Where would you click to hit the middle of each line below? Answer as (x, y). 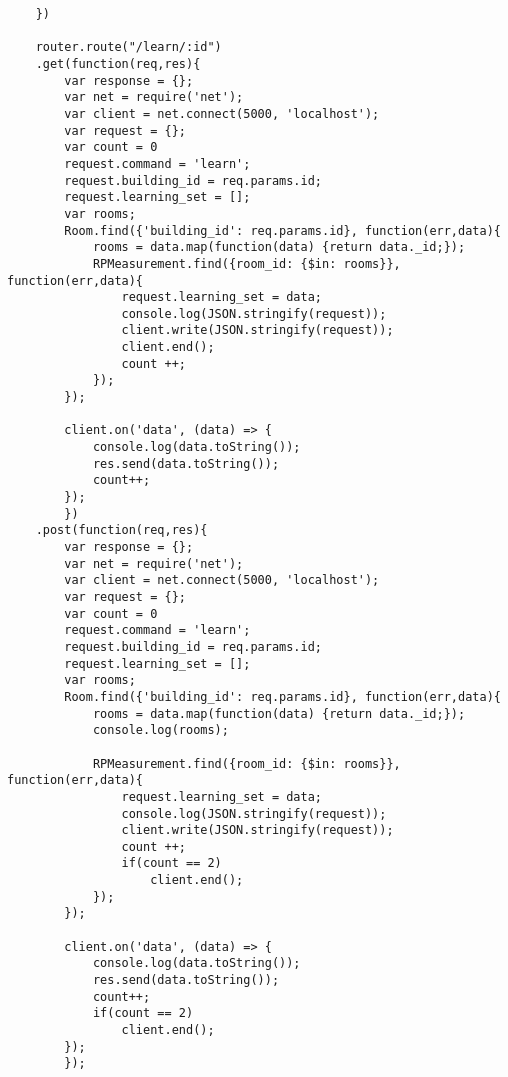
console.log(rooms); (160, 730)
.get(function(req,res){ (118, 63)
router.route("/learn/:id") (128, 47)
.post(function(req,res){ (121, 530)
